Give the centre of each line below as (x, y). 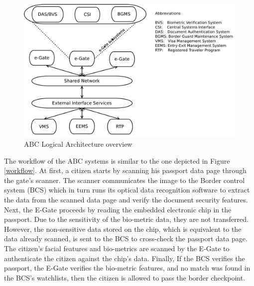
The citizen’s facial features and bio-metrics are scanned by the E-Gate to (117, 248)
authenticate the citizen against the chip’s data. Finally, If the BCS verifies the (125, 258)
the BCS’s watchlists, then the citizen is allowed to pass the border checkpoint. (125, 277)
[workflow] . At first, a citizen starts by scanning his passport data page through (125, 170)
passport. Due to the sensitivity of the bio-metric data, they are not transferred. (126, 219)
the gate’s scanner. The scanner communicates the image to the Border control (125, 180)
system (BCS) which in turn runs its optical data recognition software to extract (127, 190)
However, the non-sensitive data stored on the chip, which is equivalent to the (123, 229)
